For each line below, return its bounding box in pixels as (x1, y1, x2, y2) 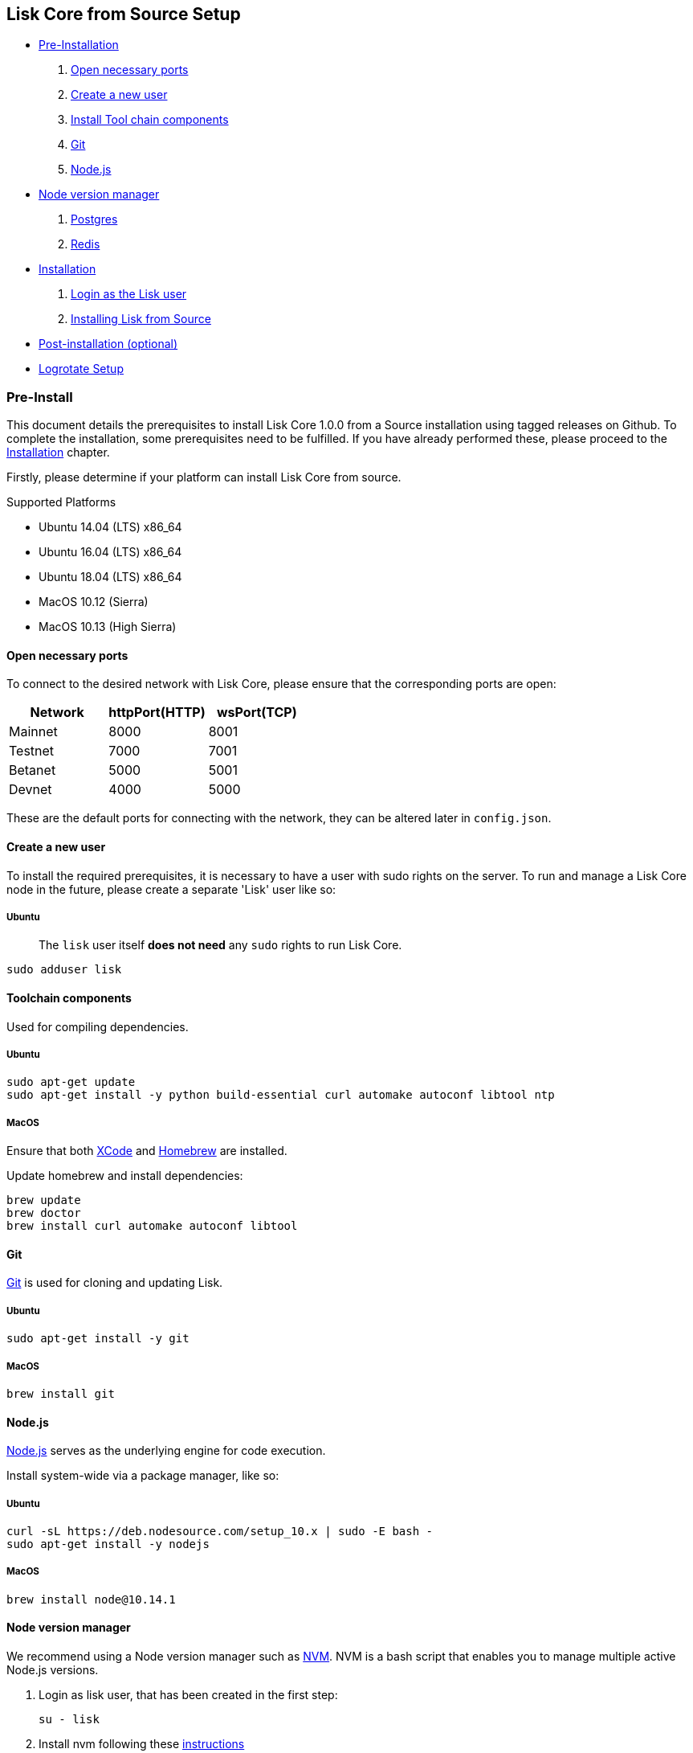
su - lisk (39, 1712, 100, 1726)
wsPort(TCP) (217, 704, 297, 721)
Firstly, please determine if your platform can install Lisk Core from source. (6, 470, 402, 485)
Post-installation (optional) (39, 337, 178, 351)
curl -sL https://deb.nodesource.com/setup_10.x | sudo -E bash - (6, 1524, 434, 1538)
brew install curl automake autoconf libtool (6, 1219, 298, 1233)
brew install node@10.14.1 (6, 1592, 176, 1606)
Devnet (9, 781, 52, 798)
